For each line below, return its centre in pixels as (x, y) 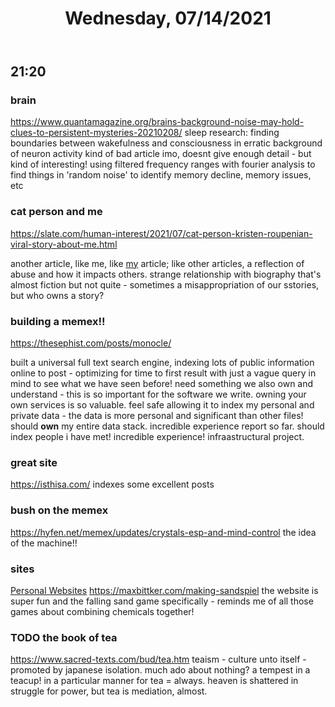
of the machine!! (44, 543)
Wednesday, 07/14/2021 (168, 18)
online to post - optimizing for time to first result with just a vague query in (163, 373)
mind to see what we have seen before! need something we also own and (162, 384)
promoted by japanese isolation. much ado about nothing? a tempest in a (160, 670)
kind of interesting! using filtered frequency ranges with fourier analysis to (163, 164)
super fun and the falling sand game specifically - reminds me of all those (162, 601)
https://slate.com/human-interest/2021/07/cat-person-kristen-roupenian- (161, 233)
